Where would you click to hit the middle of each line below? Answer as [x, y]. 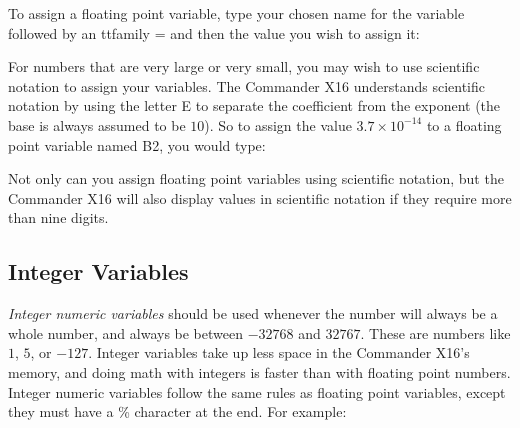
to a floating [464, 124]
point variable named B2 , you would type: [137, 144]
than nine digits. [58, 217]
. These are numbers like [435, 332]
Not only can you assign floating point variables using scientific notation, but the [256, 178]
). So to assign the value [278, 124]
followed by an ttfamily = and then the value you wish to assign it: [214, 32]
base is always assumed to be [97, 124]
